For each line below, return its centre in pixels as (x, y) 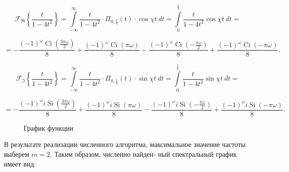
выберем (17, 154)
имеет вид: (20, 163)
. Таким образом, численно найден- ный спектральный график (143, 154)
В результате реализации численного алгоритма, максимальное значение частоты (125, 144)
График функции (48, 128)
